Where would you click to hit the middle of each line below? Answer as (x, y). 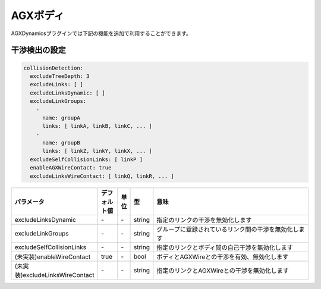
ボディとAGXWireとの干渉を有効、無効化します (223, 257)
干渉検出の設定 (38, 50)
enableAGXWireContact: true (71, 168)
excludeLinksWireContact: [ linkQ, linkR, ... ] (102, 176)
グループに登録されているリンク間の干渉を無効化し (228, 229)
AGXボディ (38, 15)
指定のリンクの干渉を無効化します (204, 220)
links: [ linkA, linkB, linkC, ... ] (97, 126)
